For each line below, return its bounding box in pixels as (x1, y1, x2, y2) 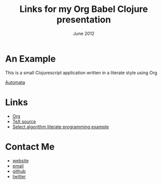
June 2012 (73, 30, 95, 36)
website (12, 158, 29, 164)
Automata (5, 79, 25, 85)
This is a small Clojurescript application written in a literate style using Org (5, 70, 158, 76)
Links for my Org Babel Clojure (19, 3, 148, 15)
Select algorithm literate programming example (12, 123, 109, 130)
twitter (12, 173, 26, 180)
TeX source (12, 118, 36, 124)
